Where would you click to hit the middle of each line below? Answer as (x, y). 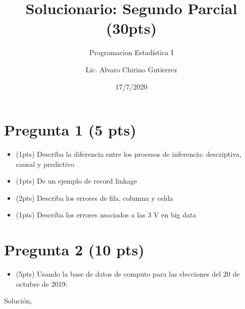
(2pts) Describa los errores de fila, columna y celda (94, 197)
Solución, (18, 301)
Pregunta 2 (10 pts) (74, 250)
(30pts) (131, 28)
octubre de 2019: (42, 283)
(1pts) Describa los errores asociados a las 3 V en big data (106, 215)
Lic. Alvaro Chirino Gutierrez (131, 69)
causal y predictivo (45, 164)
